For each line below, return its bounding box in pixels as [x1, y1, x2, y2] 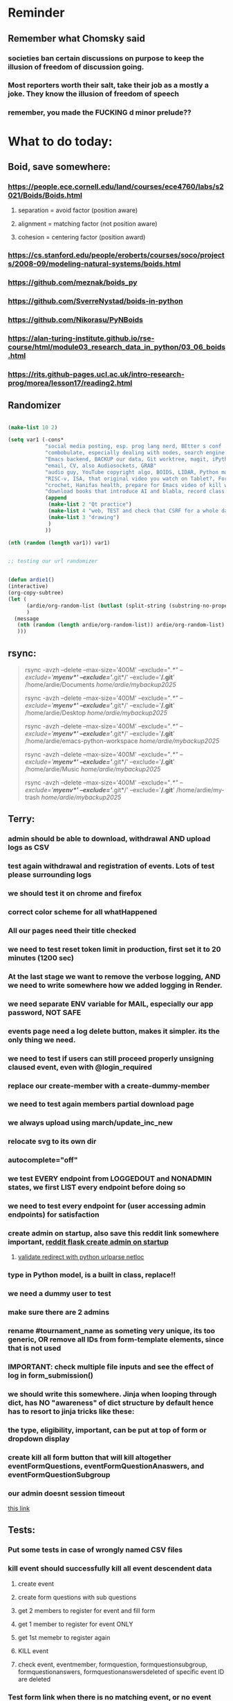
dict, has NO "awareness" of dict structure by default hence [8, 1398, 214, 1408]
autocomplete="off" [8, 1155, 78, 1165]
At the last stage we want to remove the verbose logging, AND [8, 971, 221, 981]
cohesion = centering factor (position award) [17, 233, 146, 241]
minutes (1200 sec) [8, 952, 75, 962]
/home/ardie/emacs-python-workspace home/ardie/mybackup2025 [24, 737, 220, 745]
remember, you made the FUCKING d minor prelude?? [8, 108, 192, 117]
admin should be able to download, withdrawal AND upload [8, 834, 211, 844]
